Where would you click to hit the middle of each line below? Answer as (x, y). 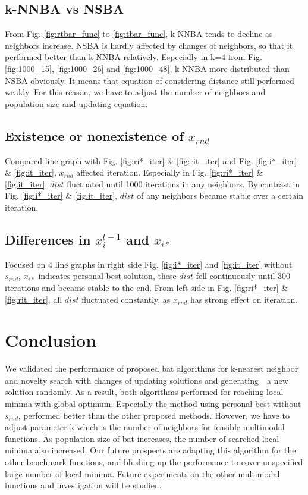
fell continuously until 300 (243, 276)
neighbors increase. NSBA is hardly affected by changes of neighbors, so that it (149, 45)
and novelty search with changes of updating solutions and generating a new (147, 380)
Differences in (48, 239)
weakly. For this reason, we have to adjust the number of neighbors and (135, 92)
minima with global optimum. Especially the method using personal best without (153, 404)
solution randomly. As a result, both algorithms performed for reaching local (144, 392)
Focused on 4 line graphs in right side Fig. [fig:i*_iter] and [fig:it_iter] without (149, 264)
